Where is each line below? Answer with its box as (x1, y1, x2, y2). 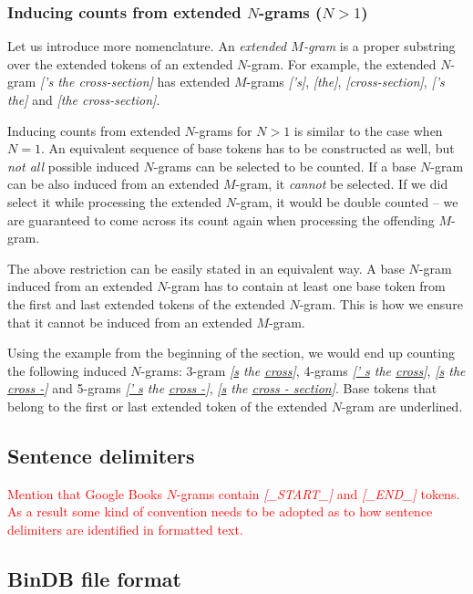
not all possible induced (7, 156, 139, 175)
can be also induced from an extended (7, 174, 220, 193)
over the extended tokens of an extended (7, 54, 233, 73)
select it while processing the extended (7, 192, 222, 211)
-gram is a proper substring (303, 36, 456, 56)
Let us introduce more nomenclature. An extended (7, 36, 287, 56)
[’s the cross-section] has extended (39, 72, 231, 91)
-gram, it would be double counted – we (236, 192, 458, 211)
